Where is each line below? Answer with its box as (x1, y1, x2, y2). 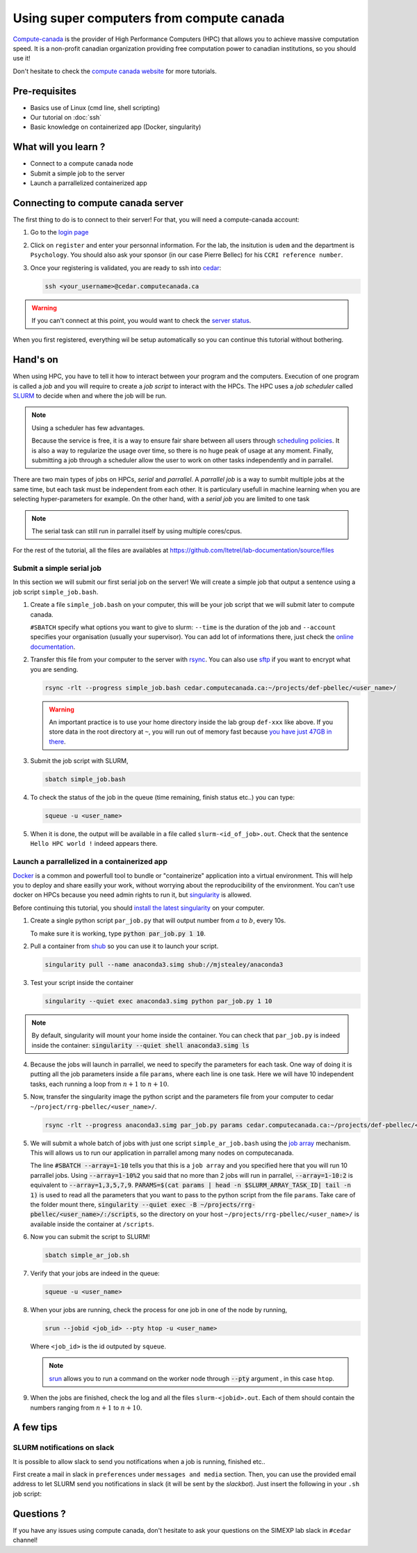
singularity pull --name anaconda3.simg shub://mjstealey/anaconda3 (44, 961, 284, 968)
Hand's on (13, 354, 58, 365)
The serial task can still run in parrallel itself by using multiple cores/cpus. (31, 526, 243, 535)
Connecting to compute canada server (13, 197, 183, 209)
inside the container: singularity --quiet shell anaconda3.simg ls (31, 1041, 250, 1049)
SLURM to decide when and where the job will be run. (13, 392, 167, 400)
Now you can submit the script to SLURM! (30, 1233, 150, 1241)
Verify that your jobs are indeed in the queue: (30, 1269, 160, 1277)
